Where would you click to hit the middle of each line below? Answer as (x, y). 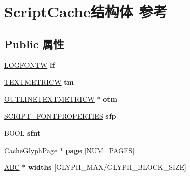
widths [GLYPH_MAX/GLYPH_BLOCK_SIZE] (107, 167)
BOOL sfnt (22, 133)
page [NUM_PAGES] (100, 150)
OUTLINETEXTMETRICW (49, 99)
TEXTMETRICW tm (39, 82)
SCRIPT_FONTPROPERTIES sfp (60, 116)
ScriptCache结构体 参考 (86, 11)
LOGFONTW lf (30, 65)
